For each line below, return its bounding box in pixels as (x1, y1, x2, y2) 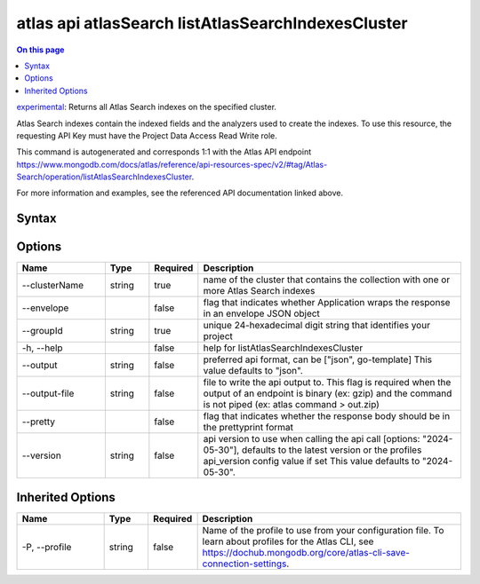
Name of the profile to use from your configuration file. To (202, 524, 444, 536)
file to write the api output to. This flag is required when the (203, 376, 452, 389)
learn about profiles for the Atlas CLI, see (202, 535, 374, 548)
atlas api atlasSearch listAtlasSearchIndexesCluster (16, 13, 408, 33)
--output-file (21, 387, 75, 399)
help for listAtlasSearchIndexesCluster (203, 342, 364, 354)
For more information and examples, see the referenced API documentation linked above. (16, 187, 344, 199)
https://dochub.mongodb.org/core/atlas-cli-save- (202, 546, 411, 558)
